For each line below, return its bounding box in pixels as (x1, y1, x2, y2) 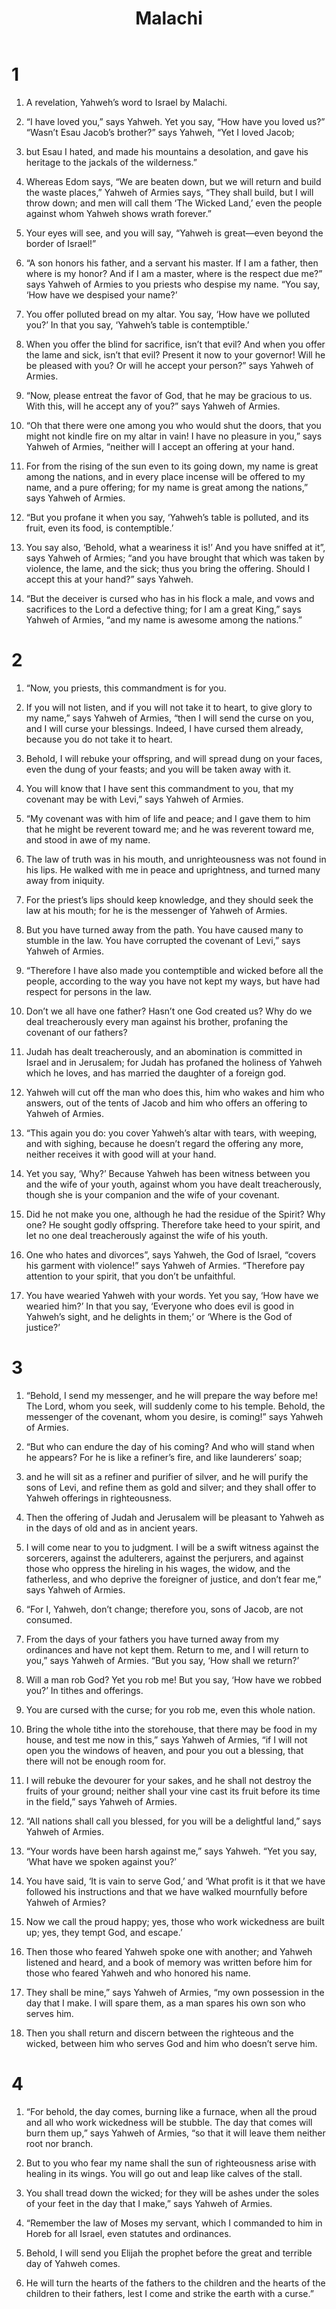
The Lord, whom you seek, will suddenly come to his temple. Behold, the (25, 1400, 326, 1412)
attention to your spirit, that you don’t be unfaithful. (25, 1270, 236, 1282)
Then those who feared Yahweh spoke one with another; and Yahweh (25, 1945, 313, 1957)
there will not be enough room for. (25, 1755, 166, 1767)
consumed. (25, 1613, 73, 1626)
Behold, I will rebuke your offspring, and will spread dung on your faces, (25, 752, 323, 764)
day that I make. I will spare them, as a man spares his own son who (25, 1997, 306, 2009)
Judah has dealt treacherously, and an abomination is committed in (25, 1045, 303, 1057)
